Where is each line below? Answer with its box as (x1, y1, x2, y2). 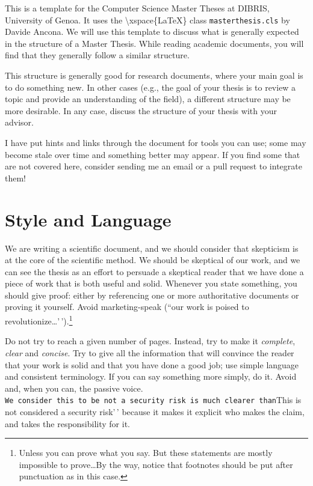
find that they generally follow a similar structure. (5, 49, 190, 61)
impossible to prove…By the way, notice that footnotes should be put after (19, 458, 293, 470)
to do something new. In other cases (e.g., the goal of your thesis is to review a (5, 80, 296, 93)
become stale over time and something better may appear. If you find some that (5, 148, 300, 160)
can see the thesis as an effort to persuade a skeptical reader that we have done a (5, 265, 304, 278)
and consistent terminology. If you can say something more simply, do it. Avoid (5, 370, 297, 383)
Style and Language (5, 207, 172, 231)
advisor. (5, 116, 34, 129)
